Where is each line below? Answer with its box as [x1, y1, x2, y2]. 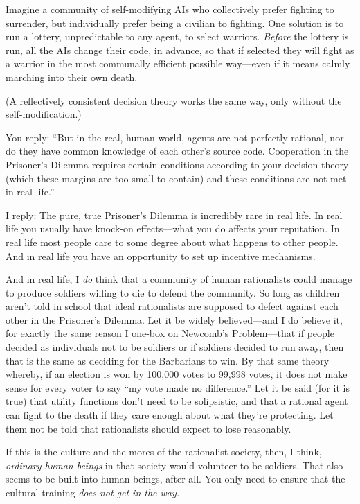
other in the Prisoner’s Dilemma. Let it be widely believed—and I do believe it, [6, 312, 343, 327]
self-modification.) [6, 107, 82, 121]
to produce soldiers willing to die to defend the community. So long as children [6, 285, 340, 299]
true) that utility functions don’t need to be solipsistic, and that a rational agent [6, 394, 348, 408]
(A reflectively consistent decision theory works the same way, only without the [6, 93, 342, 107]
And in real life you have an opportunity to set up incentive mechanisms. [6, 248, 316, 263]
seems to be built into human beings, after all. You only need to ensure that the [6, 471, 345, 486]
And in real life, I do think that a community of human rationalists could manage [6, 272, 352, 286]
